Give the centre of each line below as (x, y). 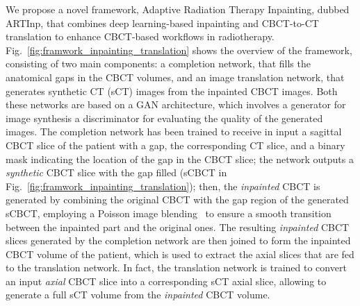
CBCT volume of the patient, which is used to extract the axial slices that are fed (180, 254)
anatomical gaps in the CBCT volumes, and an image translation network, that (175, 77)
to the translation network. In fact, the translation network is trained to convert (176, 267)
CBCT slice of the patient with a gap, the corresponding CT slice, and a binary (175, 145)
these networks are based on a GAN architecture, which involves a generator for (176, 104)
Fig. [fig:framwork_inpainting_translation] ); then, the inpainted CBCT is (163, 186)
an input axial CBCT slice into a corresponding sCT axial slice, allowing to (166, 281)
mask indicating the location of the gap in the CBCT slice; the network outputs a (180, 159)
